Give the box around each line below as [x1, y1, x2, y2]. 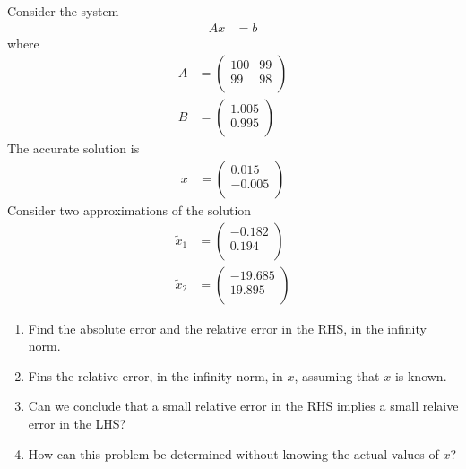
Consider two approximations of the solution [7, 200, 252, 219]
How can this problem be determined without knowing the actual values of [28, 444, 439, 463]
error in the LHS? [28, 413, 126, 432]
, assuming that [294, 366, 380, 385]
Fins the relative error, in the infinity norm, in [28, 366, 283, 385]
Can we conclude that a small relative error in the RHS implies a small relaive [28, 396, 459, 415]
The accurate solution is [7, 139, 140, 158]
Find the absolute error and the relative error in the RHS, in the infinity [28, 318, 427, 337]
